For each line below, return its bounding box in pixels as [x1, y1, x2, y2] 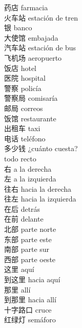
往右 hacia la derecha [4, 183, 72, 194]
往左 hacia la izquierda [4, 193, 76, 204]
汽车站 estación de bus [4, 42, 76, 53]
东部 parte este [4, 233, 52, 244]
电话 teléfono [4, 133, 46, 143]
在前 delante [4, 213, 44, 224]
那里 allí [4, 284, 31, 295]
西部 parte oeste [4, 253, 56, 264]
